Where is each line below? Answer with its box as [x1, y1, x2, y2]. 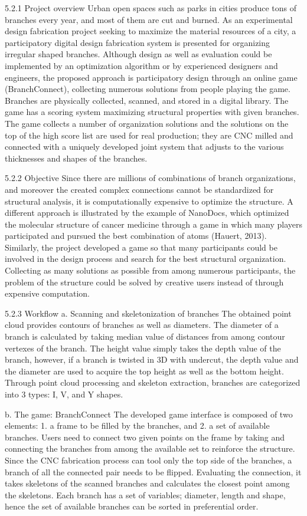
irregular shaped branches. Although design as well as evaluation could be [5, 48, 272, 60]
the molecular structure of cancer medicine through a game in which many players [5, 218, 302, 230]
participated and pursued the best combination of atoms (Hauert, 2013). [5, 229, 267, 242]
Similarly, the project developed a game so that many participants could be [5, 241, 277, 253]
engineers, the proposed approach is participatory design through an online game [5, 71, 298, 83]
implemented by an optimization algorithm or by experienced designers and [5, 59, 278, 71]
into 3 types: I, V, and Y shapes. [5, 388, 123, 400]
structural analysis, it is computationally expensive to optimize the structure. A [5, 195, 293, 207]
